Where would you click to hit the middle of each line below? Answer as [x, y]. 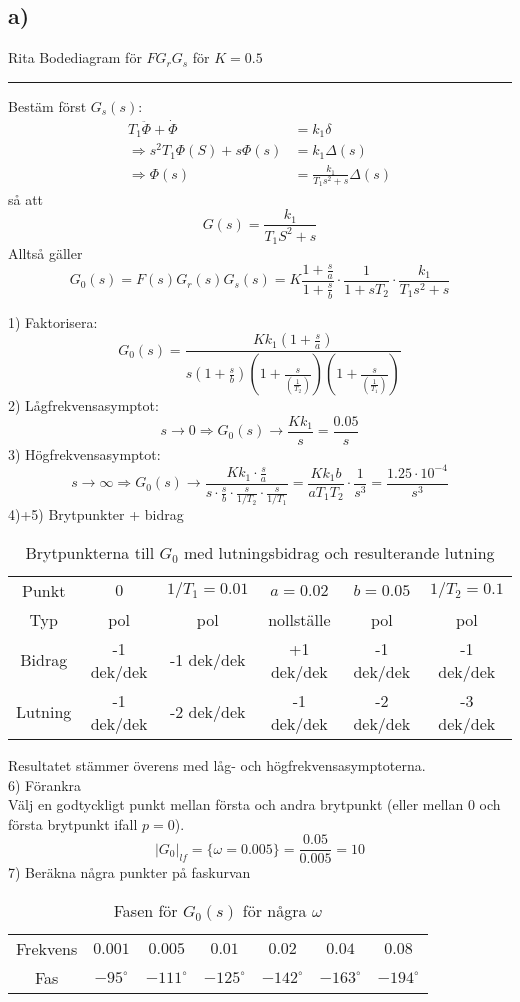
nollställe [299, 619]
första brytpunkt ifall [73, 823]
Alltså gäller [45, 252]
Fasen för [145, 910]
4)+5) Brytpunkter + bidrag [96, 514]
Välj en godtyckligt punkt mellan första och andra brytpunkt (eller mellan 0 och [254, 804]
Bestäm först [47, 105]
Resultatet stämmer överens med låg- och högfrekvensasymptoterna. [217, 764]
